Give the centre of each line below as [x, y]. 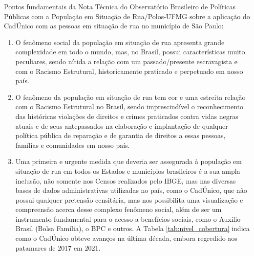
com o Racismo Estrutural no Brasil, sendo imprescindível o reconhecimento [129, 106]
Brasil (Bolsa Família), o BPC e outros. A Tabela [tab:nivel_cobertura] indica [132, 228]
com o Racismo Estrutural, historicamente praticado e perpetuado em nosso [129, 71]
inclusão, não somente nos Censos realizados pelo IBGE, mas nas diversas [126, 180]
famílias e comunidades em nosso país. [73, 145]
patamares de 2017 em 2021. [58, 247]
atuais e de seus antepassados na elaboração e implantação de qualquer [122, 126]
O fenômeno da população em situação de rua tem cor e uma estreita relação [130, 97]
